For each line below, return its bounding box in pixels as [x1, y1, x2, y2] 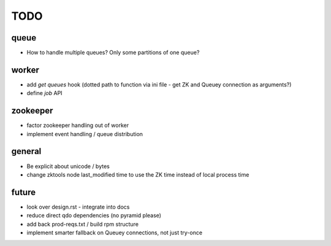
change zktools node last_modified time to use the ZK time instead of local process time [26, 171, 249, 178]
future [11, 187, 36, 198]
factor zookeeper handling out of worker [26, 121, 129, 129]
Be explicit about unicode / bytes [26, 163, 110, 170]
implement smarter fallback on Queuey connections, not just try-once [26, 229, 202, 236]
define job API [26, 90, 63, 97]
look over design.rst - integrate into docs [26, 203, 130, 210]
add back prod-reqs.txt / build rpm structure [26, 220, 139, 228]
